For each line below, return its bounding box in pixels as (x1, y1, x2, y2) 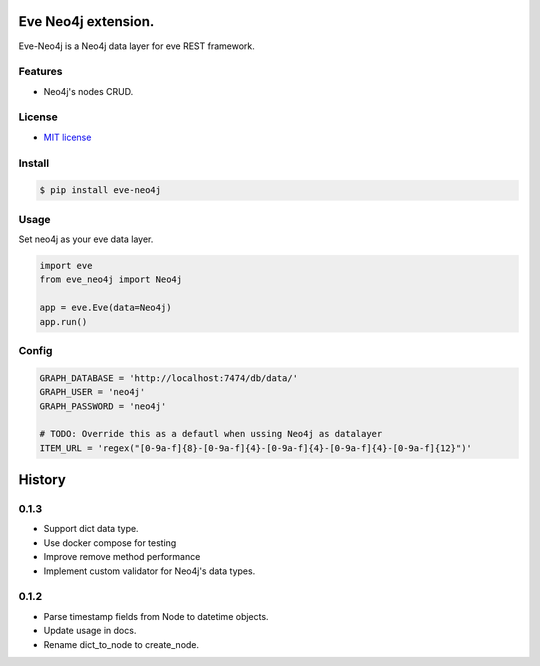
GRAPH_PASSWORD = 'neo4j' (39, 400, 167, 412)
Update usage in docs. (43, 625, 137, 637)
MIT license (43, 131, 92, 143)
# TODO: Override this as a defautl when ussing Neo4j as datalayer (39, 428, 383, 440)
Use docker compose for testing (43, 536, 177, 549)
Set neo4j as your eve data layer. (18, 233, 154, 245)
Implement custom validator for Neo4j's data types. (43, 565, 256, 577)
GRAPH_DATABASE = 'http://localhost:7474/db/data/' (39, 372, 299, 384)
